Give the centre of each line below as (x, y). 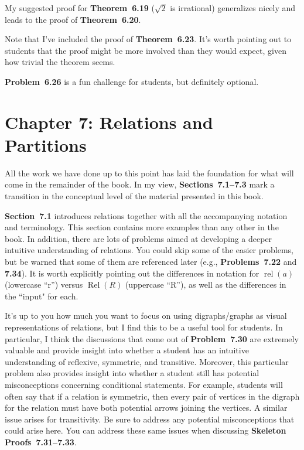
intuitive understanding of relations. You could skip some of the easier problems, (149, 250)
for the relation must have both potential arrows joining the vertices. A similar (146, 408)
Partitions (46, 144)
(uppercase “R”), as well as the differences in (206, 284)
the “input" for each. (42, 296)
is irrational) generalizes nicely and (233, 8)
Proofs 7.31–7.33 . (41, 442)
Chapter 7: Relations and (109, 122)
